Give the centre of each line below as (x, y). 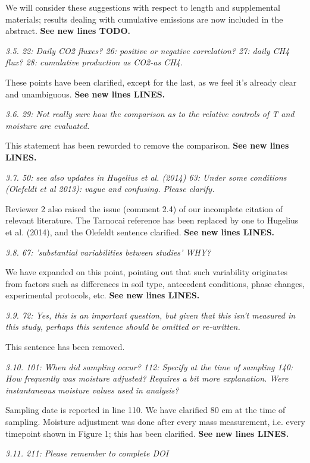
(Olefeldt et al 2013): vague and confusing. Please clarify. (110, 189)
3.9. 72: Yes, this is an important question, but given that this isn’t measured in (151, 315)
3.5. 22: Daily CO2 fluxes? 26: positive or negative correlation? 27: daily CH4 (148, 50)
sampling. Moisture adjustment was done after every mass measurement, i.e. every (155, 422)
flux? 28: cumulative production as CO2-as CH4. (94, 62)
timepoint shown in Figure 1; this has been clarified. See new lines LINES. (147, 433)
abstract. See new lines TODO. (68, 31)
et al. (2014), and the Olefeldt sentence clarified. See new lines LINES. (140, 231)
